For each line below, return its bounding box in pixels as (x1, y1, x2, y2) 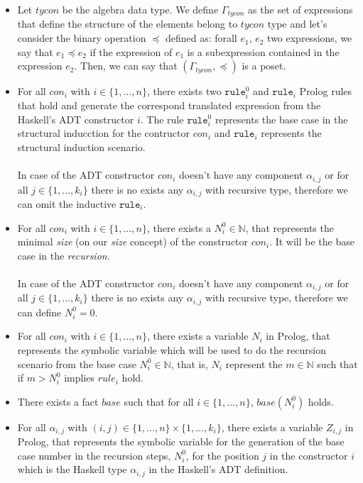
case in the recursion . (17, 248, 110, 262)
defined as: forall (165, 30, 237, 45)
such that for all (124, 394, 194, 409)
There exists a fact (17, 394, 99, 409)
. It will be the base (269, 234, 354, 249)
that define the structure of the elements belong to (17, 16, 238, 31)
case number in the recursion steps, (17, 448, 171, 462)
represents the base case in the (215, 111, 348, 126)
